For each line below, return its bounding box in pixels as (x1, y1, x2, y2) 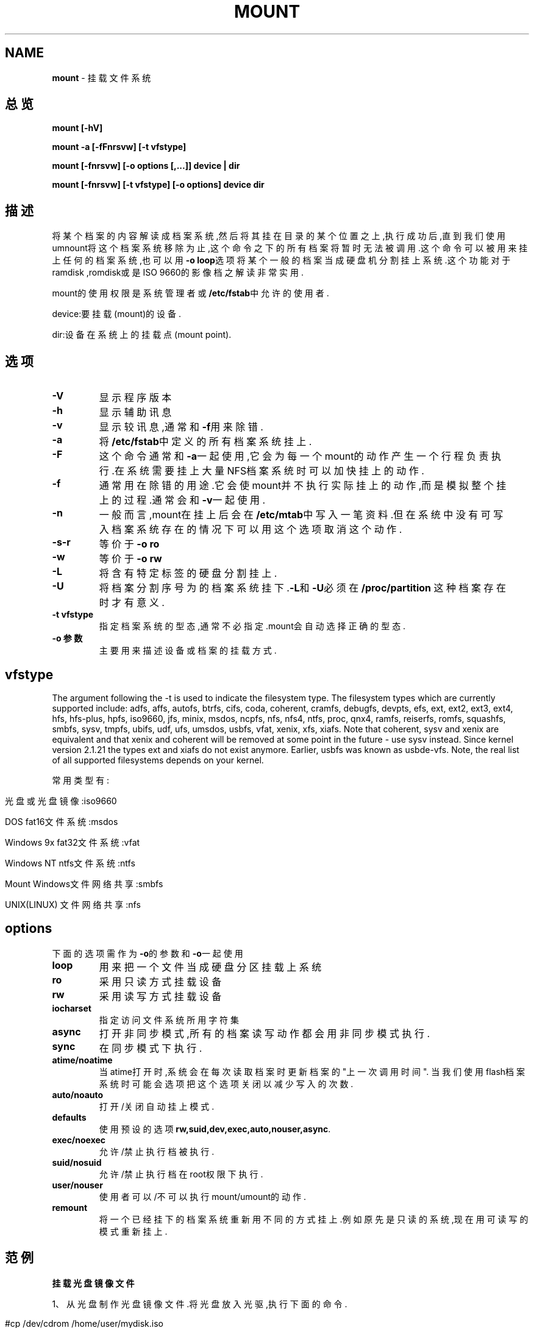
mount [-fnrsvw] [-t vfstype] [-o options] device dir (52, 179, 265, 190)
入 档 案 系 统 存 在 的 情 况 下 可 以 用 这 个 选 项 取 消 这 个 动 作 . (99, 523, 402, 536)
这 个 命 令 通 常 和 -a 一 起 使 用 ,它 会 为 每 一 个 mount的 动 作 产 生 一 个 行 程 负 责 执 (99, 450, 501, 463)
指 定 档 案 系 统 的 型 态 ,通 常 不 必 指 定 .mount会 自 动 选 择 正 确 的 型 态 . (99, 621, 406, 632)
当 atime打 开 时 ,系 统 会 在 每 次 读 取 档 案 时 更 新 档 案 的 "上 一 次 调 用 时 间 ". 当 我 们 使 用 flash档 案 (99, 1066, 525, 1077)
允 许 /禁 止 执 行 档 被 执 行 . (99, 1146, 215, 1157)
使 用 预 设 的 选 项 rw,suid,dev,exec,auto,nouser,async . (99, 1123, 331, 1134)
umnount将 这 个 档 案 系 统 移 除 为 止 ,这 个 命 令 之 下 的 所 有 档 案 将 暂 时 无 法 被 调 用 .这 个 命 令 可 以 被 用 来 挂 (52, 243, 528, 254)
